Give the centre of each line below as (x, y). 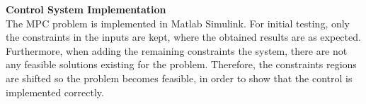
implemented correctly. (55, 92)
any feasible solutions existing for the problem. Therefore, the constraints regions (181, 64)
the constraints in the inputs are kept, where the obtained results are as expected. (183, 37)
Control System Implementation (86, 9)
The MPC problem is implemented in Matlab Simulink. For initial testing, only (178, 23)
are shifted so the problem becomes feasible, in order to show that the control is (179, 78)
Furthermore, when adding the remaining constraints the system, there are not (177, 50)
